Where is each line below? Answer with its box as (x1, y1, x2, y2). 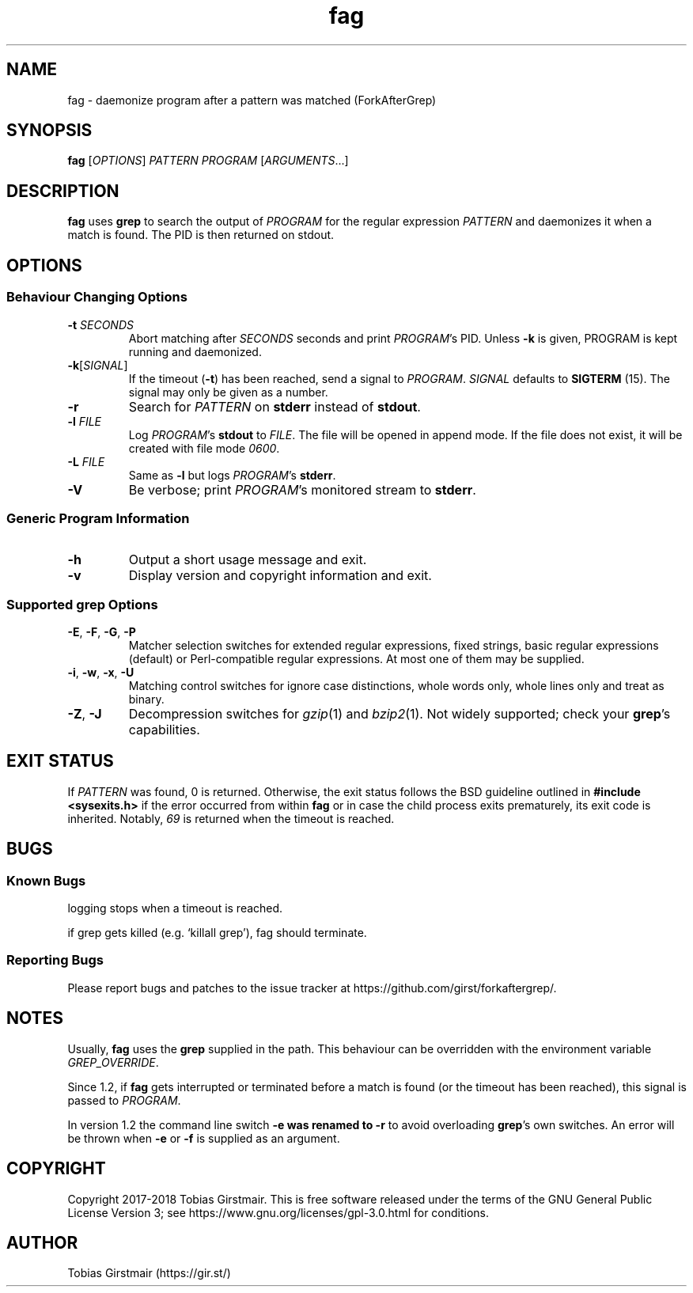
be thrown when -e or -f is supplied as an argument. (67, 1131, 340, 1145)
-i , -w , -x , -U (67, 665, 134, 679)
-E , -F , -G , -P (67, 625, 136, 639)
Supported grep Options (6, 596, 158, 612)
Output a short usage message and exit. (128, 552, 367, 568)
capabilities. (128, 722, 200, 738)
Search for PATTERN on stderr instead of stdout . (128, 398, 421, 415)
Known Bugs (6, 872, 86, 889)
